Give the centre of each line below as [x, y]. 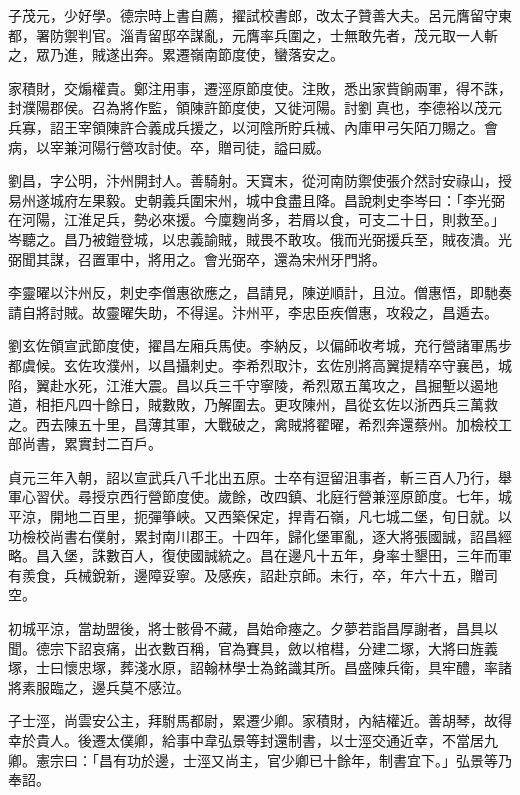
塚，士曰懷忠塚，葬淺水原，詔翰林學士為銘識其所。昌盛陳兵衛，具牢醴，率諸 [260, 667]
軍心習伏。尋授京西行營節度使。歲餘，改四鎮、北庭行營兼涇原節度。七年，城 [260, 496]
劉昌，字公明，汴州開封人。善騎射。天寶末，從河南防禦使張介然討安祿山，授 [260, 180]
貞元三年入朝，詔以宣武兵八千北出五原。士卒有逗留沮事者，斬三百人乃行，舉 [260, 476]
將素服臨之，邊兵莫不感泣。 [99, 686]
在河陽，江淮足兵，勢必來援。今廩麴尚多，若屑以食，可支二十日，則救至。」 [256, 219]
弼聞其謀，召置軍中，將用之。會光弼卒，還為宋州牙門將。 [197, 258]
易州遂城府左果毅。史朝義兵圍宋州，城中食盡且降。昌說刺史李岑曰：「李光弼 [256, 199]
